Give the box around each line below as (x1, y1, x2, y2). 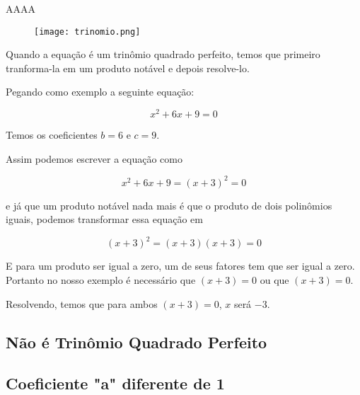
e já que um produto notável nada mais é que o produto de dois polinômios (6, 197, 332, 212)
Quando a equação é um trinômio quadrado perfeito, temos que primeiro (6, 47, 320, 62)
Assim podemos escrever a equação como (6, 151, 182, 166)
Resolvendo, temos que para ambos (6, 296, 158, 311)
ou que (260, 273, 289, 287)
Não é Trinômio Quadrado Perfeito (6, 331, 267, 353)
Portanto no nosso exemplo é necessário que (6, 273, 196, 287)
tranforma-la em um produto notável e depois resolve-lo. (6, 60, 250, 75)
